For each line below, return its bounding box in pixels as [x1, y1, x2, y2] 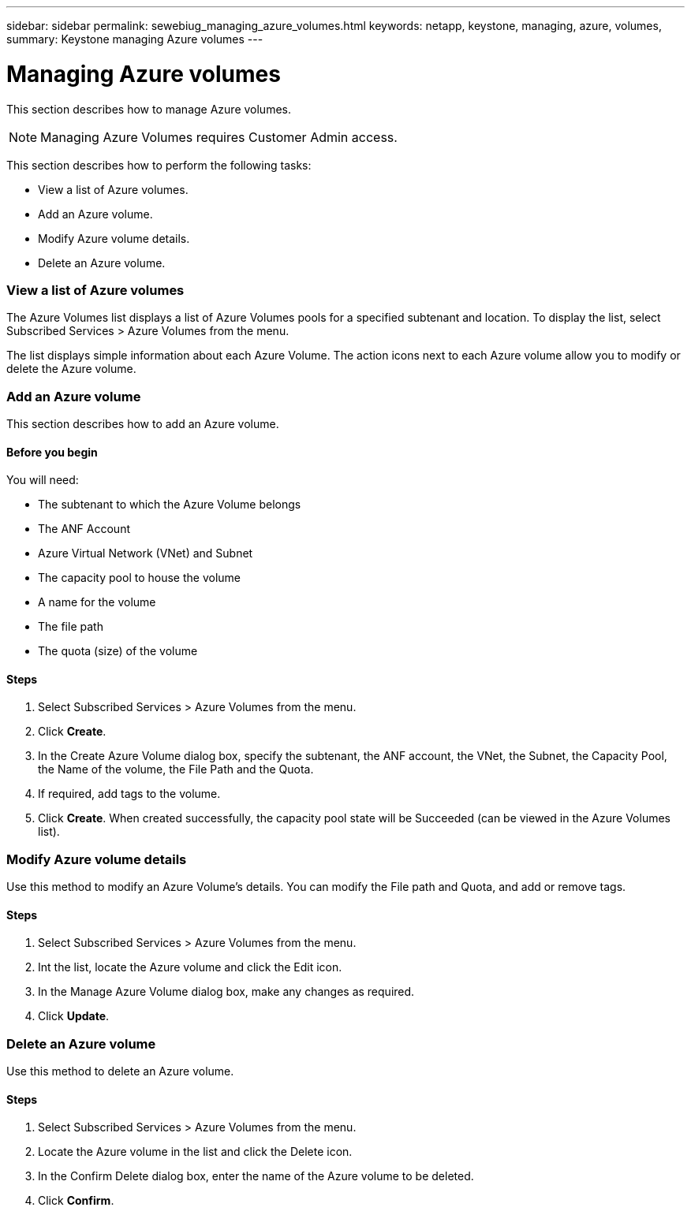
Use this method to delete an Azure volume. [6, 1064, 234, 1079]
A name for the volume [38, 595, 156, 609]
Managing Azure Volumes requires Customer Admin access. [40, 129, 398, 145]
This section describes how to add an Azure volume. [6, 417, 279, 430]
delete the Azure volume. [6, 362, 136, 376]
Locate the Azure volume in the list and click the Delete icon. [38, 1145, 353, 1159]
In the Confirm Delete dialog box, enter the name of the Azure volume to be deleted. [38, 1169, 474, 1183]
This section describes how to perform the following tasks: [6, 158, 312, 172]
